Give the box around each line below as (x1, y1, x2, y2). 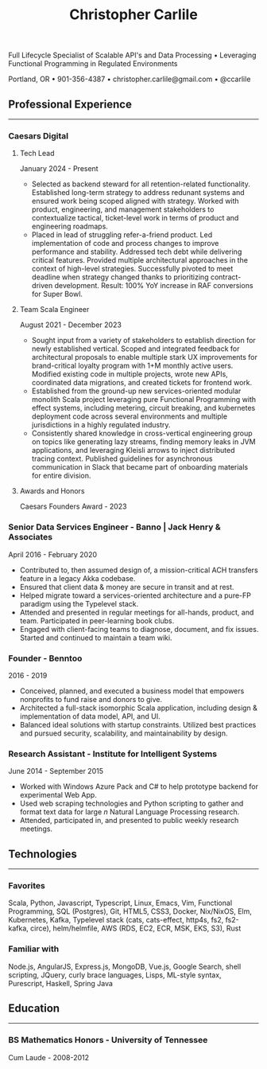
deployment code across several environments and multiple (31, 412, 228, 421)
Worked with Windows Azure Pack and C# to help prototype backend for (19, 782, 258, 791)
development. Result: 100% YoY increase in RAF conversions (54, 281, 253, 291)
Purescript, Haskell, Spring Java (8, 978, 114, 988)
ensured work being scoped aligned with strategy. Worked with (31, 197, 240, 206)
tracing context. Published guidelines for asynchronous (31, 454, 213, 463)
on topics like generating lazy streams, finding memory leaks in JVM (31, 437, 256, 447)
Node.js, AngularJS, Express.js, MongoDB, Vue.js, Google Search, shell (8, 962, 242, 971)
